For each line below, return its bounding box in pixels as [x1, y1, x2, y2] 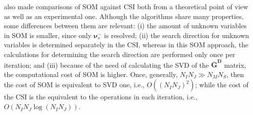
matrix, [224, 59, 246, 70]
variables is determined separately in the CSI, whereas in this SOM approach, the [4, 39, 249, 50]
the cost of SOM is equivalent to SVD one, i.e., [4, 79, 145, 90]
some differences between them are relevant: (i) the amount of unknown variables [4, 20, 247, 31]
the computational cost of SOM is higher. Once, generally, [4, 69, 178, 79]
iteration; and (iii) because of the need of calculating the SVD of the [4, 59, 209, 70]
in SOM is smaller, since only [4, 30, 92, 40]
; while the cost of [195, 79, 249, 90]
